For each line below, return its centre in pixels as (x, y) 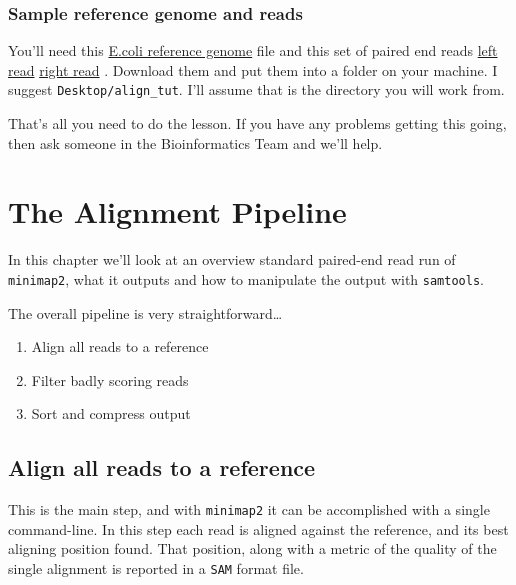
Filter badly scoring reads (110, 379)
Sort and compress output (111, 413)
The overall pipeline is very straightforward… (145, 312)
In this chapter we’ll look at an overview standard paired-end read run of (232, 259)
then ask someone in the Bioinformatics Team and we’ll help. (195, 142)
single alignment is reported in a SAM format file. (156, 568)
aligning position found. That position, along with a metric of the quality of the (252, 548)
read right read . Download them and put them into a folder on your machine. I (253, 69)
